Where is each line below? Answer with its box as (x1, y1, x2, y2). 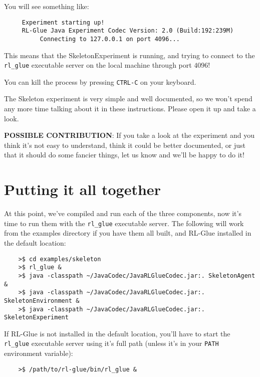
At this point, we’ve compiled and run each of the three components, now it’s (4, 208, 241, 219)
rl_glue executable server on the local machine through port (4, 60, 192, 70)
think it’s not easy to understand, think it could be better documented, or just (4, 139, 245, 150)
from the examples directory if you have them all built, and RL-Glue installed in (4, 228, 251, 238)
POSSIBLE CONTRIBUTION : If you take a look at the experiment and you (4, 130, 255, 140)
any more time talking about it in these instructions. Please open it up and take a (4, 103, 256, 114)
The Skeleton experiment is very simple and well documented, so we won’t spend (4, 93, 252, 104)
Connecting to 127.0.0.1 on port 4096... (40, 35, 180, 43)
